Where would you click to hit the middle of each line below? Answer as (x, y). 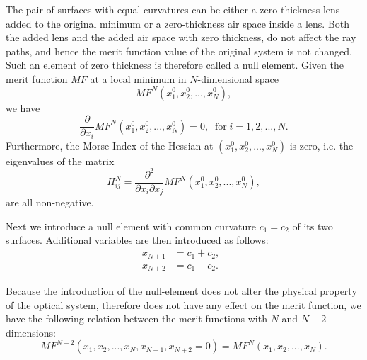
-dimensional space (238, 78)
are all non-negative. (50, 202)
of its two (313, 226)
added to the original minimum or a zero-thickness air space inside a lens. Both (178, 23)
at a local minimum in (138, 78)
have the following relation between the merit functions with (136, 319)
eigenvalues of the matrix (60, 161)
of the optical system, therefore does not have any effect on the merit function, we (183, 304)
